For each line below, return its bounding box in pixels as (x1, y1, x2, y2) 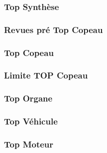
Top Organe (4, 92, 53, 104)
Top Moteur (4, 137, 54, 150)
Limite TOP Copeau (4, 69, 88, 81)
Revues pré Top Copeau (4, 23, 103, 35)
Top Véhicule (4, 115, 58, 127)
